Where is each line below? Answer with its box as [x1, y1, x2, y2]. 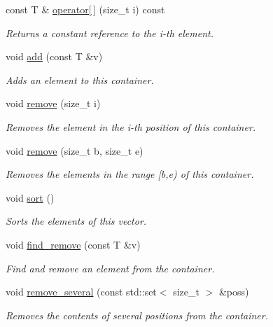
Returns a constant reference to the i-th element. [6, 25, 213, 40]
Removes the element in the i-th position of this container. [6, 119, 256, 134]
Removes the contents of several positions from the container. [6, 307, 269, 322]
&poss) [218, 284, 249, 299]
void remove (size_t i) [6, 96, 101, 111]
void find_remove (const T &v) [6, 237, 141, 251]
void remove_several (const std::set [6, 284, 157, 299]
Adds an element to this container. [6, 72, 154, 87]
